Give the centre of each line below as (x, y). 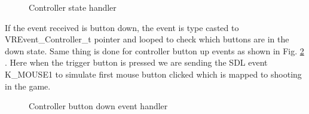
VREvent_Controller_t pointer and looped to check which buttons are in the (147, 39)
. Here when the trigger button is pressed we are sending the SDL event (136, 62)
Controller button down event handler (98, 106)
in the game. (28, 86)
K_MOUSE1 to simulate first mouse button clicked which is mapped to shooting (153, 74)
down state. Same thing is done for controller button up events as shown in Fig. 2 (154, 50)
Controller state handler (73, 7)
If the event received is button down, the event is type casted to (122, 27)
